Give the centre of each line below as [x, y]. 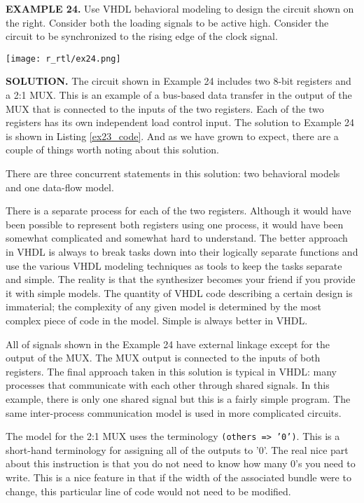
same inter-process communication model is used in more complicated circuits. [174, 412]
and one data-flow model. [60, 187]
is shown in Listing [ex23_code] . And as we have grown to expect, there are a [172, 136]
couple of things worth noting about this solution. [112, 150]
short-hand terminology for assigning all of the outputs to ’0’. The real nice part [177, 449]
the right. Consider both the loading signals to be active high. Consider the [167, 22]
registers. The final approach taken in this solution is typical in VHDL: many [171, 371]
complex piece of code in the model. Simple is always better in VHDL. [157, 320]
